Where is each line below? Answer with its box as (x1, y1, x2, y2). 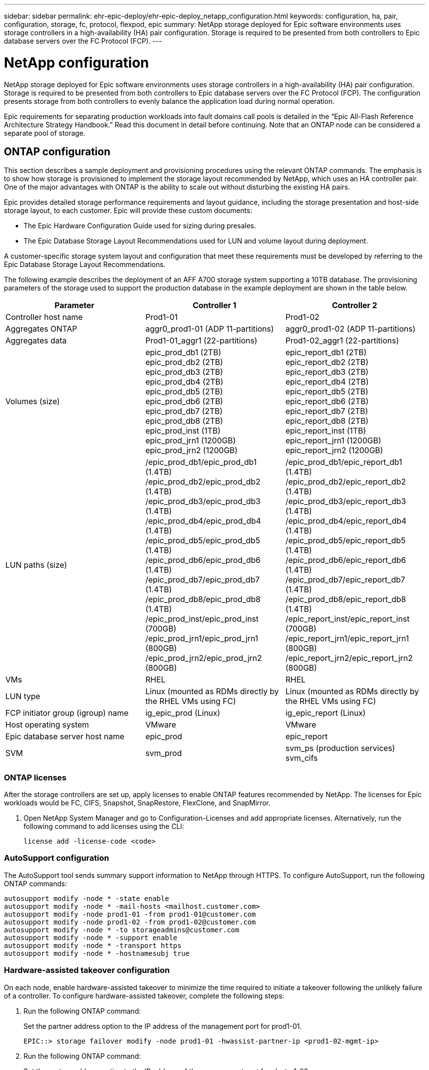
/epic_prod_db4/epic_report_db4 (285, 516, 406, 526)
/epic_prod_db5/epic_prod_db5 (145, 535, 261, 546)
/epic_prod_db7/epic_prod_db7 (145, 575, 260, 585)
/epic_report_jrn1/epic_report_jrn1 (285, 633, 409, 644)
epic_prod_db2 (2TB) (145, 357, 223, 367)
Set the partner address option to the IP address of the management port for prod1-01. (24, 1021, 302, 1030)
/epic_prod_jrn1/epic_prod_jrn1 (145, 633, 258, 644)
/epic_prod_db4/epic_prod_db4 (145, 516, 261, 526)
